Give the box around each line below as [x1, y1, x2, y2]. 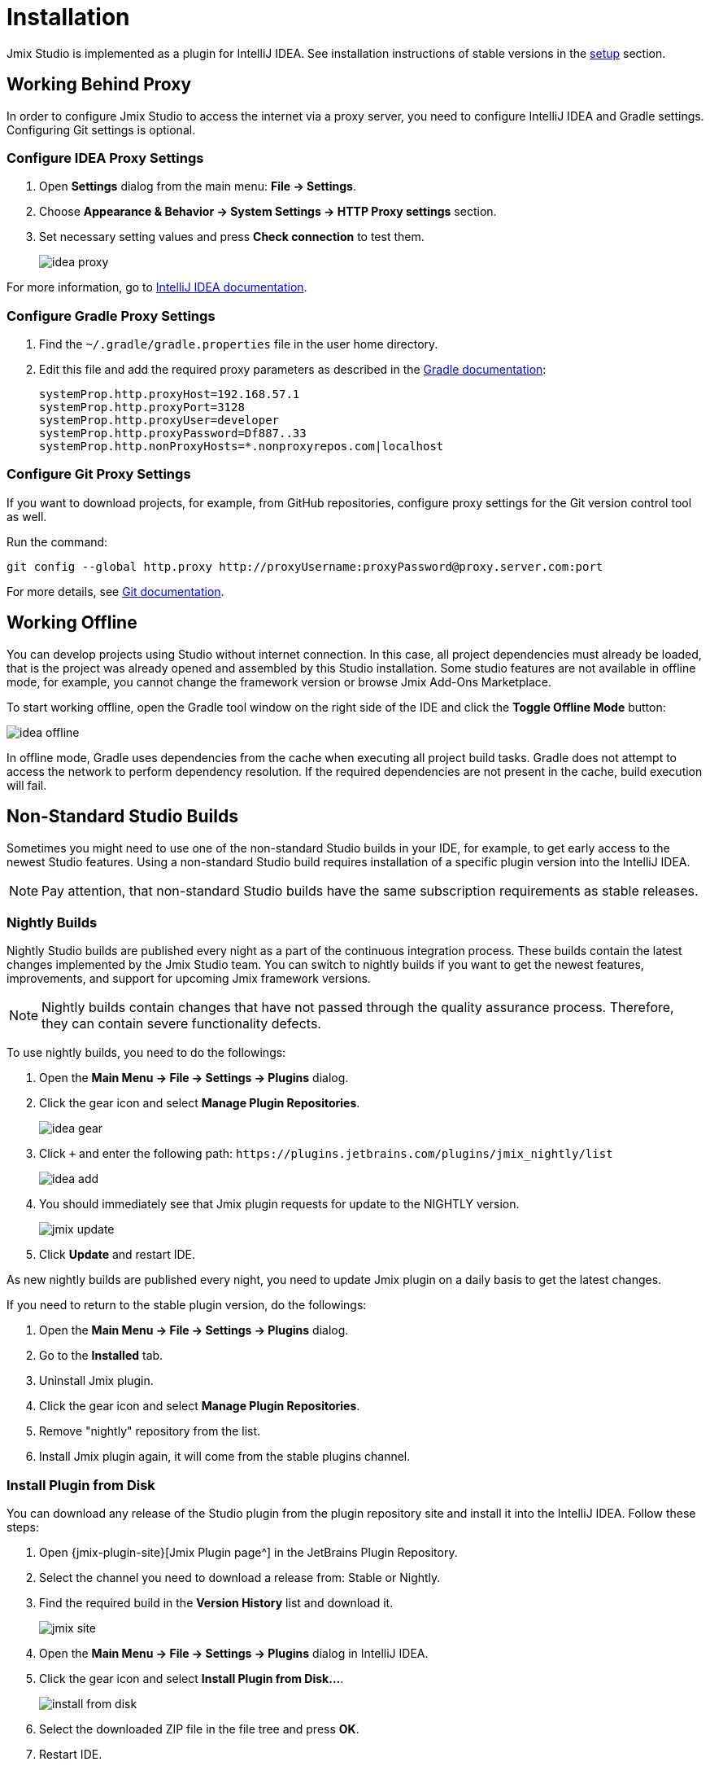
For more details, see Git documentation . [7, 584, 224, 598]
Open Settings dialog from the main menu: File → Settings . [39, 179, 356, 194]
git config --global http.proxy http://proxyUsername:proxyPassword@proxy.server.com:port [7, 559, 603, 573]
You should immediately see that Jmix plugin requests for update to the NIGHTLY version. [39, 1197, 520, 1212]
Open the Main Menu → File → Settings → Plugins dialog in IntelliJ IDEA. [39, 1646, 429, 1661]
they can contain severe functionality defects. [41, 1015, 321, 1032]
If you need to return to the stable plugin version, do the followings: [7, 1298, 367, 1312]
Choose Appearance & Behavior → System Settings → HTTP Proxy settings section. [39, 204, 497, 219]
